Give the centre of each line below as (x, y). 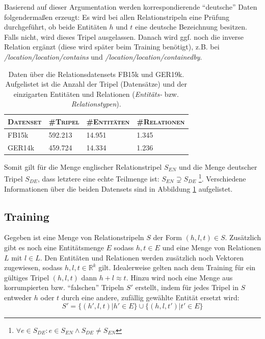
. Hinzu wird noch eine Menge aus (179, 277)
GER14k (21, 147)
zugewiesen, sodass (33, 267)
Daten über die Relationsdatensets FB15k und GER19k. (96, 74)
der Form (167, 237)
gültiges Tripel (27, 277)
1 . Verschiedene (222, 178)
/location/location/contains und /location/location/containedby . (103, 56)
